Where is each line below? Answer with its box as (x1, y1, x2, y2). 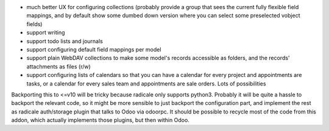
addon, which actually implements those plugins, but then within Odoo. (11, 116, 190, 124)
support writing (26, 29, 65, 36)
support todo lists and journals (26, 37, 104, 45)
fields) (26, 20, 43, 27)
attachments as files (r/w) (26, 62, 91, 70)
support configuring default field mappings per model (26, 45, 161, 53)
